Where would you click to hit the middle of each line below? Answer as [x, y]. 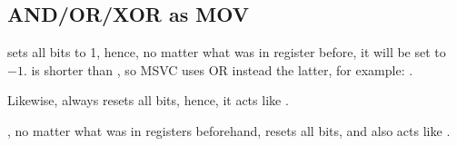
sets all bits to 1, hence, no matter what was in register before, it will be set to [227, 52]
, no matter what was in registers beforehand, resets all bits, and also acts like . [229, 130]
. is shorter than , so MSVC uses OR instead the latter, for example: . [218, 69]
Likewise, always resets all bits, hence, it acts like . [148, 100]
